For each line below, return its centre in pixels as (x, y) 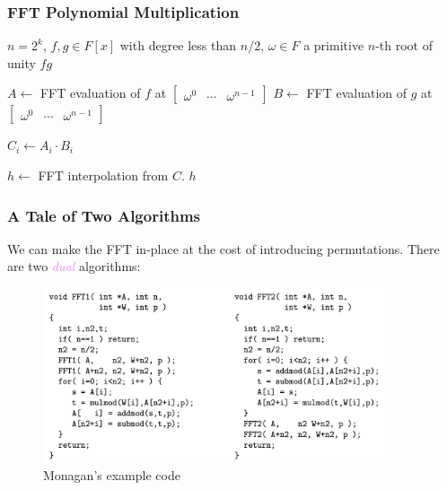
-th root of (404, 45)
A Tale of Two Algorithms (104, 215)
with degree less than (178, 45)
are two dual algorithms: (74, 266)
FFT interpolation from (103, 175)
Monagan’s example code (112, 475)
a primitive (334, 45)
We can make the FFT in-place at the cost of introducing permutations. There (223, 248)
